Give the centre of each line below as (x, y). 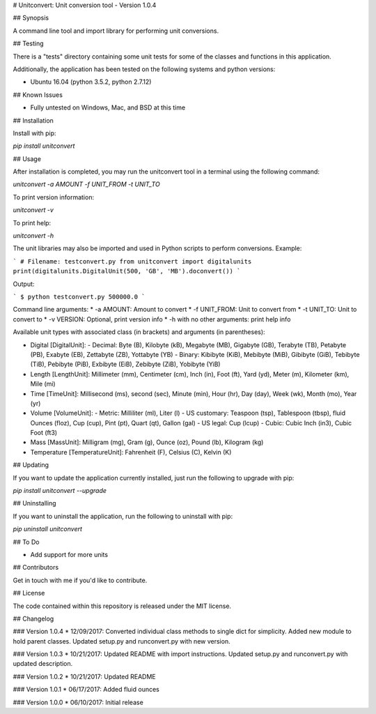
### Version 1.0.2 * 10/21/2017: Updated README (84, 676)
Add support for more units (69, 554)
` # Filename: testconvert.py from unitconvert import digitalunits (132, 261)
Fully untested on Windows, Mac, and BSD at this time (108, 107)
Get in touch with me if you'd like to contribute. (80, 580)
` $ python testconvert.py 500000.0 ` (79, 297)
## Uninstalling (34, 503)
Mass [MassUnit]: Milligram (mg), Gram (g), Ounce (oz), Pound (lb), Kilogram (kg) (147, 442)
